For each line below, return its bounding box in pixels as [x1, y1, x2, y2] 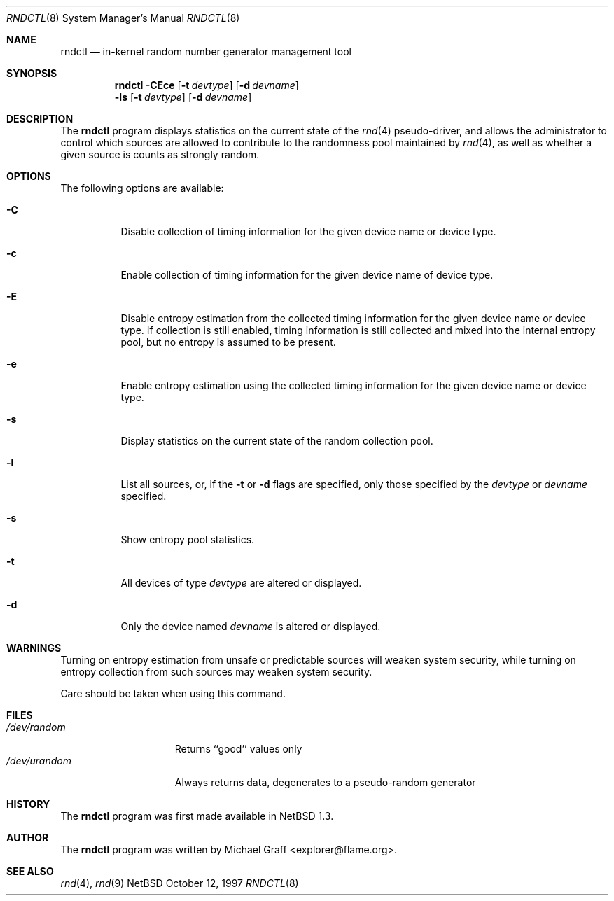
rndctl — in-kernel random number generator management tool [60, 46, 351, 57]
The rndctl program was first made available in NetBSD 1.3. [60, 810, 334, 822]
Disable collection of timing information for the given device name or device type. [120, 225, 496, 237]
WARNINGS [6, 642, 62, 654]
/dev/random [6, 721, 66, 733]
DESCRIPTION [6, 113, 74, 125]
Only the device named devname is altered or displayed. [120, 620, 381, 632]
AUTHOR [6, 832, 49, 844]
